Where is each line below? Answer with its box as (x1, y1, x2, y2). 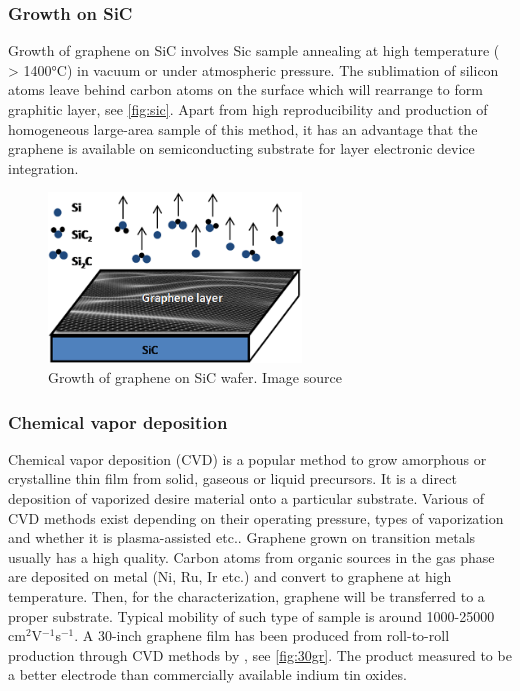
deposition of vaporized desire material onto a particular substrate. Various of (8, 488, 484, 509)
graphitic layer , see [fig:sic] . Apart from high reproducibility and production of (8, 99, 488, 119)
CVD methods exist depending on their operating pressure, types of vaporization (8, 507, 504, 528)
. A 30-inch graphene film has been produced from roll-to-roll (74, 625, 450, 646)
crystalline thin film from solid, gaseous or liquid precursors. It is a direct (8, 468, 457, 489)
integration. (8, 157, 79, 178)
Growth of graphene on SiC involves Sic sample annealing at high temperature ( (8, 40, 500, 61)
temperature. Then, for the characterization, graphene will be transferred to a (8, 586, 485, 607)
